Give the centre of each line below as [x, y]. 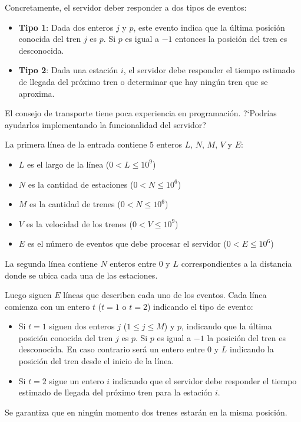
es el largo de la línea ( [68, 164]
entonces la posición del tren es [231, 39]
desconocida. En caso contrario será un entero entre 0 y [119, 349]
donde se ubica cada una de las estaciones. [81, 275]
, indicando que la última [227, 326]
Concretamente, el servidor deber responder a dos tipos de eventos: [126, 7]
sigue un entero [77, 380]
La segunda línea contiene [51, 263]
